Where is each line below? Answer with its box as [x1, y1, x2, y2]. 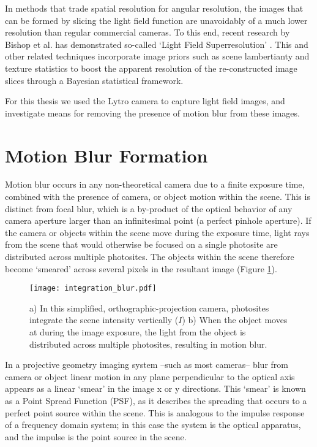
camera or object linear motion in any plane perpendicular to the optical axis [5, 370, 295, 383]
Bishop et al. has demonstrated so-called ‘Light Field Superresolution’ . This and [5, 37, 308, 50]
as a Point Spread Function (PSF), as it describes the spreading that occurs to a [5, 394, 307, 407]
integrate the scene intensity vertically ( [29, 313, 179, 326]
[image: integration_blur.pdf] [29, 284, 157, 293]
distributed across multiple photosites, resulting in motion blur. [29, 337, 267, 350]
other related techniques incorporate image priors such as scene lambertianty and [5, 50, 310, 63]
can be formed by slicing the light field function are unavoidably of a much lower [5, 13, 308, 26]
